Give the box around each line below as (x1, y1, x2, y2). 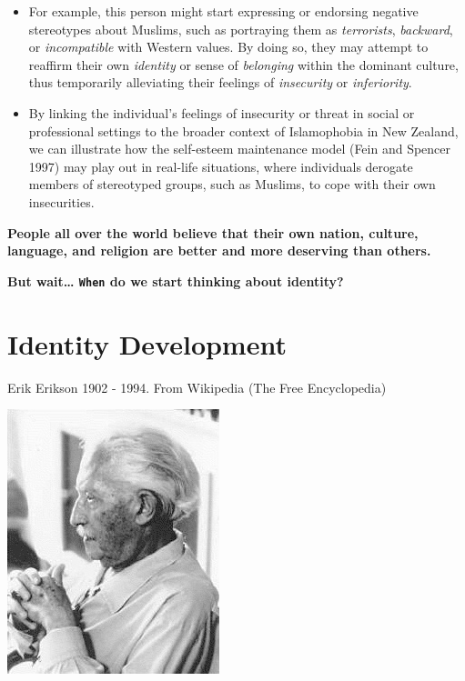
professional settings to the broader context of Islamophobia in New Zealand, (28, 121, 459, 140)
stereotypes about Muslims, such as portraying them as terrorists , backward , (28, 19, 453, 38)
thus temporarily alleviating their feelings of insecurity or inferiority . (28, 73, 412, 92)
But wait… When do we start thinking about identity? (7, 271, 344, 290)
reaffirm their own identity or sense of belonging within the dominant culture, (28, 55, 459, 74)
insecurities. (28, 192, 95, 211)
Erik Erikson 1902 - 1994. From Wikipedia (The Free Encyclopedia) (7, 377, 387, 396)
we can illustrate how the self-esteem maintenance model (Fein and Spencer (28, 139, 451, 158)
